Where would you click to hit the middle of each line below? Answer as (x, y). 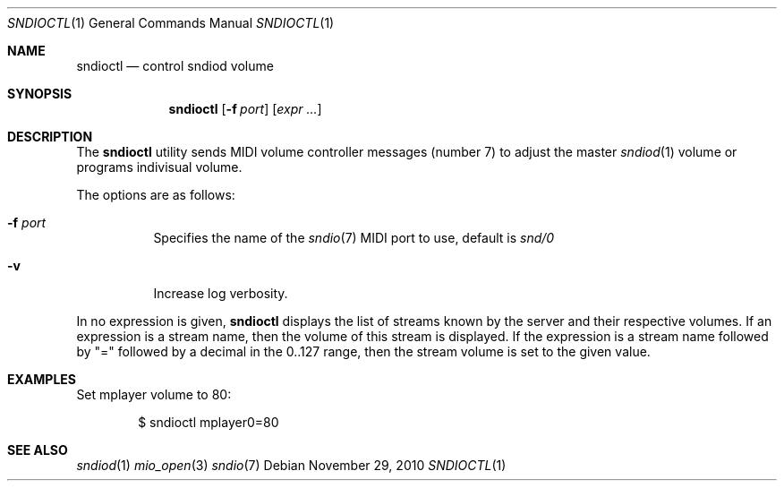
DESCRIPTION (50, 137)
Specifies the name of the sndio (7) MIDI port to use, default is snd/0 (354, 238)
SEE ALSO (38, 450)
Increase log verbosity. (221, 293)
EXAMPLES (42, 379)
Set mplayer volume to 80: (154, 394)
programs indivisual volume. (159, 167)
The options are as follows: (156, 195)
